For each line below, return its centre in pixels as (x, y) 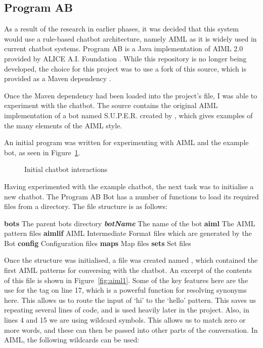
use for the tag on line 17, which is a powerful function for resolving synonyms (125, 290)
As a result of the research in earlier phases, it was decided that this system (121, 29)
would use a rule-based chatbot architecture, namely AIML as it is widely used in (130, 38)
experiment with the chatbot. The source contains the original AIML (111, 105)
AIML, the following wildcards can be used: (72, 340)
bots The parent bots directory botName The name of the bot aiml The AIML (130, 223)
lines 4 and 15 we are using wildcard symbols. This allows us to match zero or (125, 320)
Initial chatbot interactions (66, 169)
